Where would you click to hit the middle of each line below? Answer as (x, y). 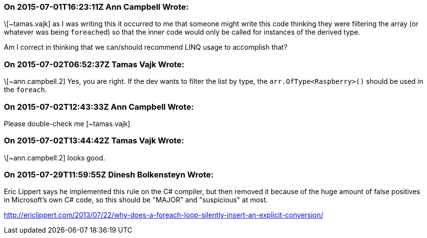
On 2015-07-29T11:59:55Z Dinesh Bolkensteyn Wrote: (109, 175)
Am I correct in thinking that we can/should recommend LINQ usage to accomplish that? (146, 47)
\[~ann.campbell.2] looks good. (54, 158)
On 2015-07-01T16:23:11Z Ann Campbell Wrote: (96, 7)
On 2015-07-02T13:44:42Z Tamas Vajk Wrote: (94, 141)
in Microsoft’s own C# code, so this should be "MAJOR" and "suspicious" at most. (136, 200)
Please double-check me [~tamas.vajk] (67, 123)
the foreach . (26, 90)
